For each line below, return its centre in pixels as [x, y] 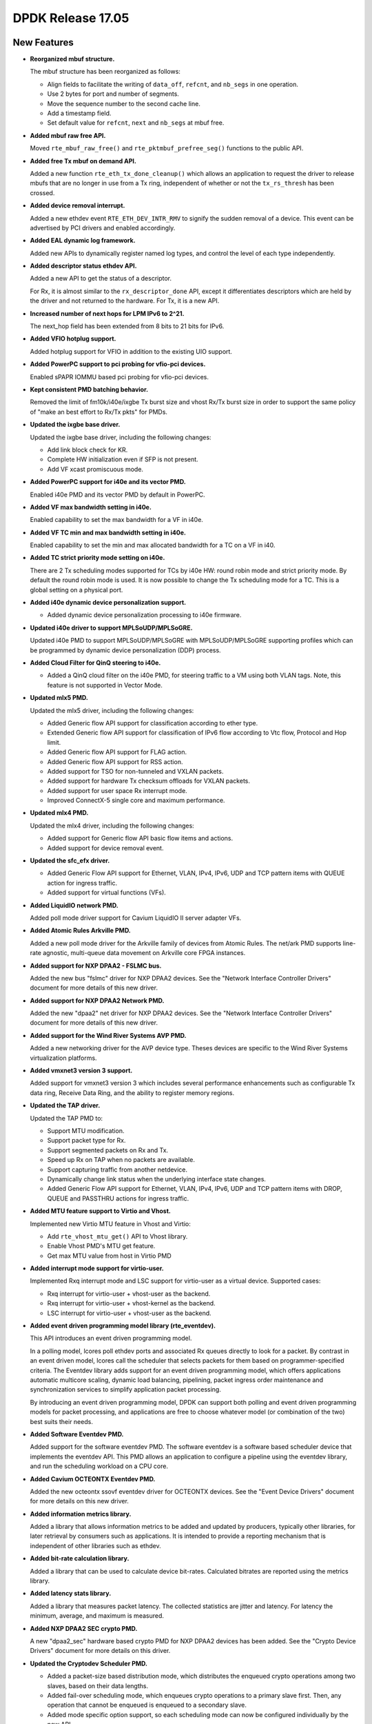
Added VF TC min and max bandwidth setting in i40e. [108, 532]
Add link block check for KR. [87, 450]
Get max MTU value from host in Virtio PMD [109, 1256]
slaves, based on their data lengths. [97, 1685]
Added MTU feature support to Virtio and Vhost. [101, 1211]
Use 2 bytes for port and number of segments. [113, 94]
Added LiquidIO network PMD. [74, 905]
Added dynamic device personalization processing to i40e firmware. [144, 615]
